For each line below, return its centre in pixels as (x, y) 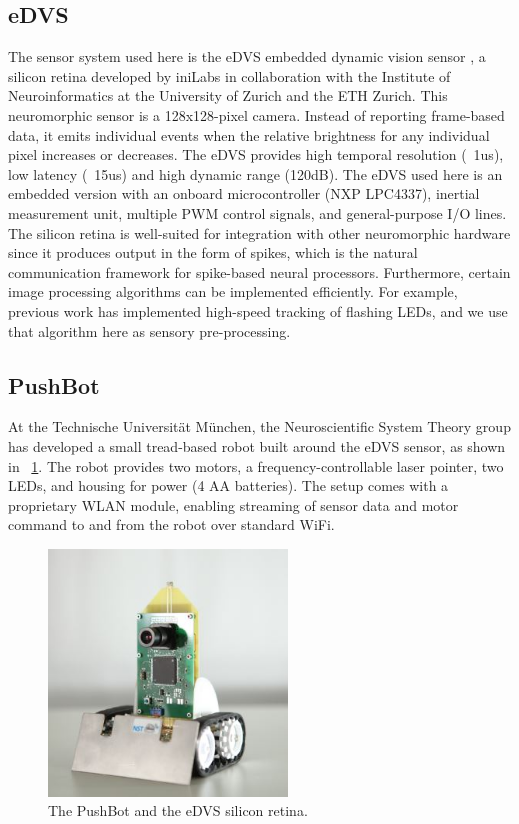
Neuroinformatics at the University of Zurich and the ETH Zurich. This (228, 95)
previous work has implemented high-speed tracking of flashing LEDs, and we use (258, 310)
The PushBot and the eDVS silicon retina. (178, 810)
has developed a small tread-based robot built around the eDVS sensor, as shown (257, 445)
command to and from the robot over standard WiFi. (171, 524)
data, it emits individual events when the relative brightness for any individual (249, 134)
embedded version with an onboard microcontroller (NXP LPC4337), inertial (244, 193)
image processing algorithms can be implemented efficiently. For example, (233, 291)
